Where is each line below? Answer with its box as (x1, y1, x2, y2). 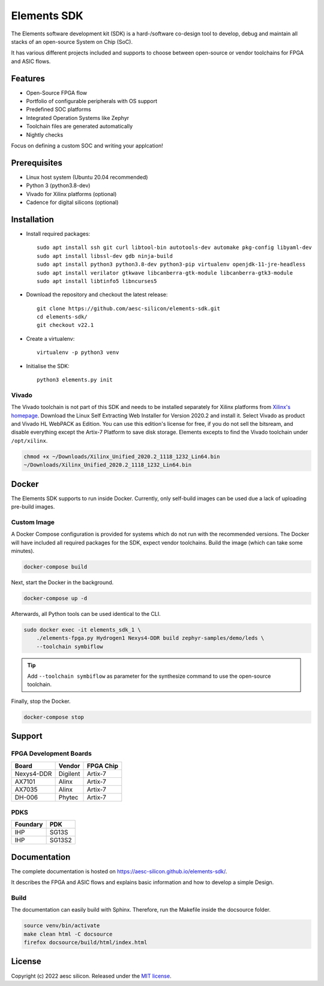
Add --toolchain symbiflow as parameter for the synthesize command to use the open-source (27, 672, 271, 680)
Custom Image (11, 518, 55, 526)
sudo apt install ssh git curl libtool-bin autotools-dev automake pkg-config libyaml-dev (37, 244, 312, 251)
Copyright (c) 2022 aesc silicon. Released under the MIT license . (11, 972, 172, 979)
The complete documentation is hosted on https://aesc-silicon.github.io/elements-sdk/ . (11, 867, 227, 875)
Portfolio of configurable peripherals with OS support (26, 98, 158, 105)
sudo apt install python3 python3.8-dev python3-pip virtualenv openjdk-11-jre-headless (37, 261, 306, 268)
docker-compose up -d (23, 594, 88, 602)
